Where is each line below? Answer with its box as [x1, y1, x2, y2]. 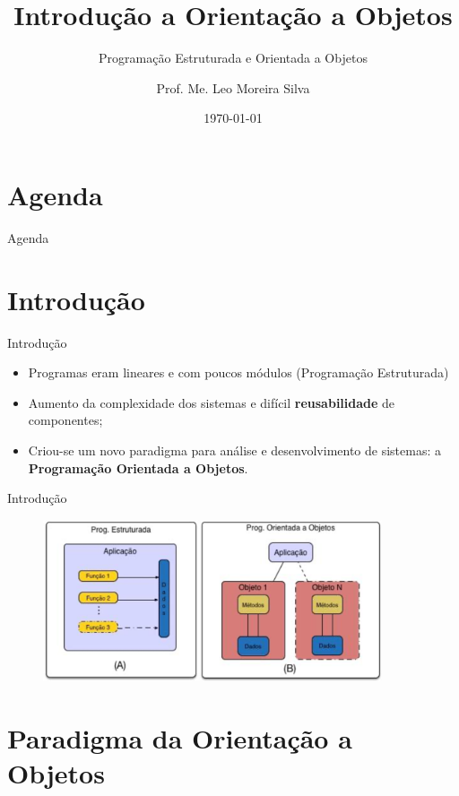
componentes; [28, 411, 103, 429]
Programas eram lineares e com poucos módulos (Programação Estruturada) [28, 363, 449, 382]
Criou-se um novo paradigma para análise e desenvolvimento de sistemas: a [28, 440, 441, 459]
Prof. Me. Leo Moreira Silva [156, 78, 310, 97]
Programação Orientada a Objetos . [28, 458, 248, 477]
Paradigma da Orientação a [7, 719, 352, 756]
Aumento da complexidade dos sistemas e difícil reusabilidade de [28, 393, 395, 411]
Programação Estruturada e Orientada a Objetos [99, 48, 368, 67]
